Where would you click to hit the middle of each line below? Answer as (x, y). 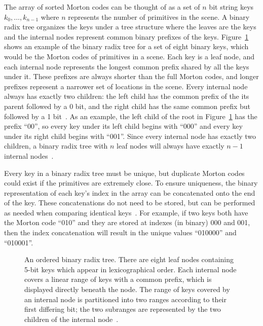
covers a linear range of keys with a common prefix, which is (118, 279)
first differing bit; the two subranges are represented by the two (123, 309)
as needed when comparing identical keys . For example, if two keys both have (126, 212)
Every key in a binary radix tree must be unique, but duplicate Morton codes (124, 173)
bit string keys (231, 7)
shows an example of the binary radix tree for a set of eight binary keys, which (126, 46)
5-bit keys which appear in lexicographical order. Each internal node (130, 269)
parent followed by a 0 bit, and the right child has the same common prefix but (127, 106)
